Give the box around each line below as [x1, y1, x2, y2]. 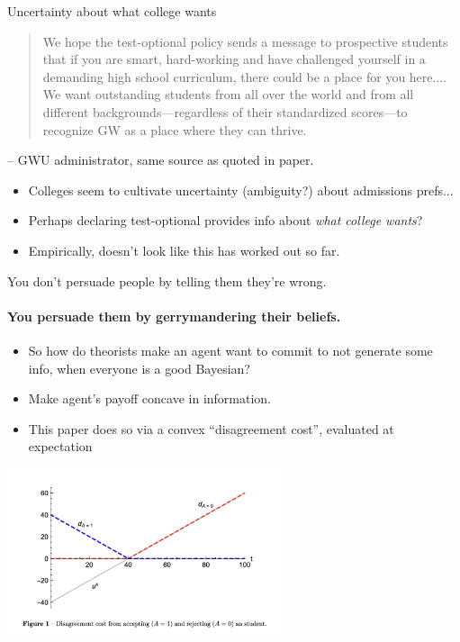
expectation [28, 437, 93, 456]
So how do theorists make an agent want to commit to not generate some [28, 340, 433, 359]
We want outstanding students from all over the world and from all [42, 85, 414, 104]
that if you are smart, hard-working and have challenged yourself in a [42, 50, 426, 68]
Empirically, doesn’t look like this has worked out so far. [28, 240, 340, 259]
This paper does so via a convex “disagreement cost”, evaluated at [28, 419, 394, 438]
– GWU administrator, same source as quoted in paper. [7, 150, 314, 169]
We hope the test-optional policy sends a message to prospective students [42, 32, 448, 50]
